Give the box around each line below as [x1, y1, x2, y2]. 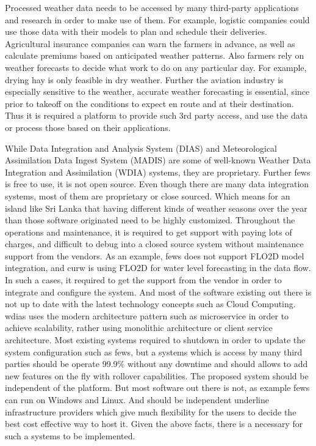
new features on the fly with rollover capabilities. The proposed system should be [5, 369, 309, 382]
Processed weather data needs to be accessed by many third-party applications [5, 1, 299, 13]
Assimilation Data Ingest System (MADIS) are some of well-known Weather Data [5, 154, 311, 166]
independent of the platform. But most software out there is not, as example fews [5, 381, 310, 394]
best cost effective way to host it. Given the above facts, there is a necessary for [5, 417, 303, 430]
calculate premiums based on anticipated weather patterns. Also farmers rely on [5, 49, 304, 62]
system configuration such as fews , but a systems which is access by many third [5, 345, 303, 358]
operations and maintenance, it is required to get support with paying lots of [5, 225, 292, 238]
